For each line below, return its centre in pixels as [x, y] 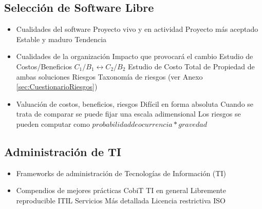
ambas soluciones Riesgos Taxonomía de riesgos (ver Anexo [109, 76]
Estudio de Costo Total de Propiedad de [191, 66]
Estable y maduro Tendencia [61, 39]
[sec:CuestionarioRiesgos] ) [57, 87]
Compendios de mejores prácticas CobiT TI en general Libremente [121, 190]
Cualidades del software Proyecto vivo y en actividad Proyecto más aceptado [137, 29]
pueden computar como [53, 123]
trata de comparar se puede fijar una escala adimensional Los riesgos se [128, 114]
